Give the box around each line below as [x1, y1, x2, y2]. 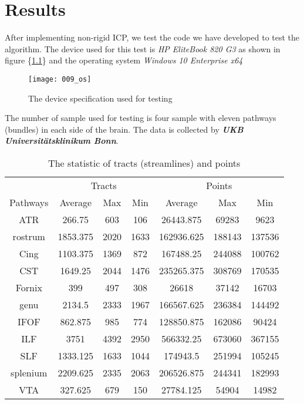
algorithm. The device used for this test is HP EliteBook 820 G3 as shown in [5, 42, 281, 55]
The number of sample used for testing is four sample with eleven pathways [5, 112, 276, 124]
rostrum [12, 229, 45, 243]
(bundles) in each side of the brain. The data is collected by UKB [5, 123, 244, 135]
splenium [11, 365, 48, 379]
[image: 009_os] [28, 75, 92, 83]
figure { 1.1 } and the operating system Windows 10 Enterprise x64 [5, 54, 243, 66]
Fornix [15, 280, 42, 294]
